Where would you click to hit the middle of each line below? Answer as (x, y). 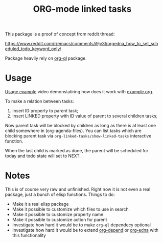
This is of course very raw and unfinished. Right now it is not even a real (78, 189)
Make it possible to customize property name (58, 215)
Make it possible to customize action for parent (59, 220)
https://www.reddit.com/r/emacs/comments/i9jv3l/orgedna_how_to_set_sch (81, 44)
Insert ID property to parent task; (45, 111)
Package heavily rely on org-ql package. (46, 58)
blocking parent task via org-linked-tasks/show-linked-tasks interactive (78, 136)
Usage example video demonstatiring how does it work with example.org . (79, 92)
